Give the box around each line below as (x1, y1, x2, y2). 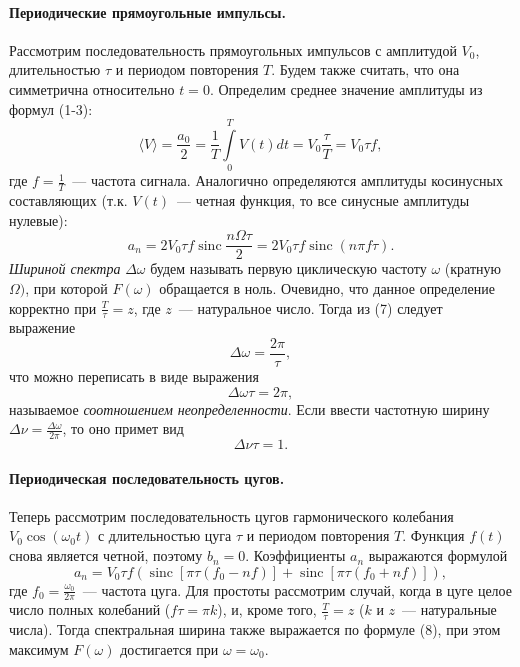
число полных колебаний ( (9, 599, 171, 620)
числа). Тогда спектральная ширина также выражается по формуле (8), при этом (9, 619, 501, 640)
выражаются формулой (368, 545, 508, 566)
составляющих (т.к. (9, 190, 128, 211)
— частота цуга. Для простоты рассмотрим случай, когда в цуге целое (82, 579, 512, 600)
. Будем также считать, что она (271, 59, 460, 80)
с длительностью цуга (97, 525, 232, 546)
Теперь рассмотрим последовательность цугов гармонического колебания (9, 505, 454, 526)
